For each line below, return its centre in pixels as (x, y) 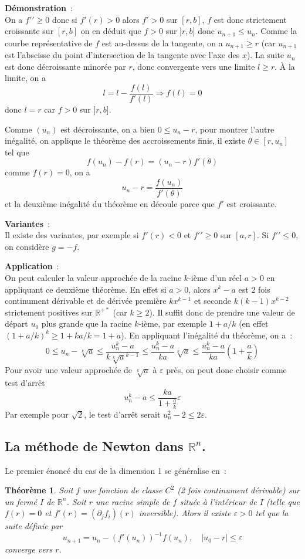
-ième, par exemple (173, 323)
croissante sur (29, 31)
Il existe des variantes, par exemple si (72, 235)
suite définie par (34, 526)
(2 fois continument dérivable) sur (238, 490)
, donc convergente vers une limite (194, 66)
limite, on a (25, 78)
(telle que (283, 501)
